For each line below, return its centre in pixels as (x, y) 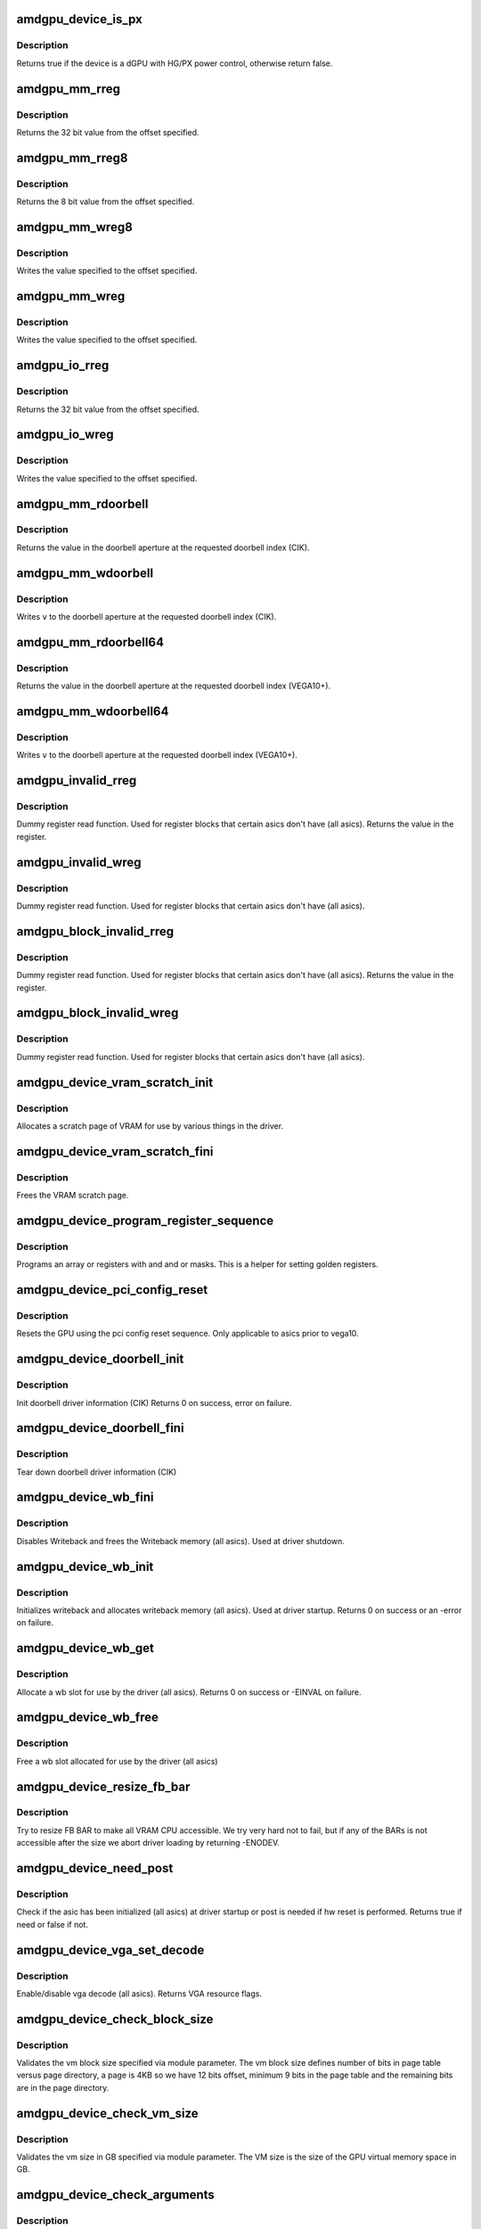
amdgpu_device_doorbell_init (100, 1359)
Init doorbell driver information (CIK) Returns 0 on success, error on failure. (155, 1402)
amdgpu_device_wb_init (85, 1566)
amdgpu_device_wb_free (88, 1718)
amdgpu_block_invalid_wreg (98, 1013)
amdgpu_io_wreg (65, 435)
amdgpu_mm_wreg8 (74, 227)
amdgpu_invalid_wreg (79, 862)
